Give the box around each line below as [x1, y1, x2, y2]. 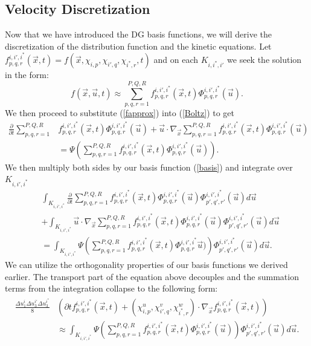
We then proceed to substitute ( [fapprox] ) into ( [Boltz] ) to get [5, 106, 235, 119]
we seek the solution [227, 53, 302, 66]
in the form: [5, 68, 49, 81]
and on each [153, 53, 199, 66]
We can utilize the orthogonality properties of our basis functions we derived [5, 258, 288, 270]
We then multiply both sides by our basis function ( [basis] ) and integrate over [5, 160, 293, 173]
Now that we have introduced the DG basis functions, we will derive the [5, 28, 272, 41]
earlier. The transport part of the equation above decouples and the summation [5, 270, 299, 282]
